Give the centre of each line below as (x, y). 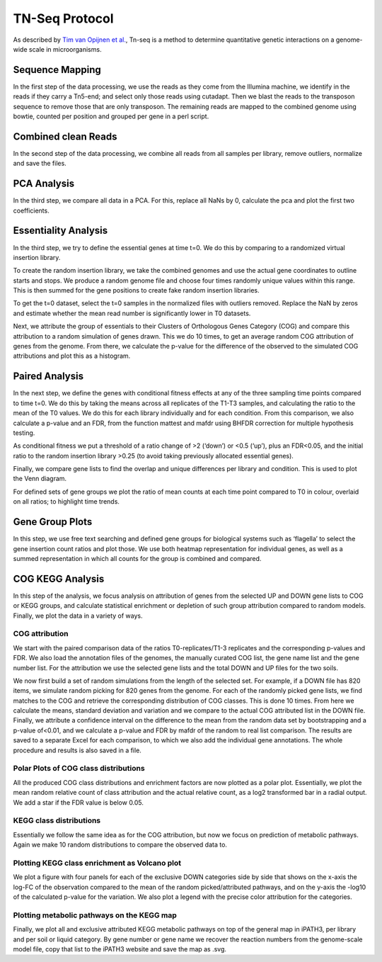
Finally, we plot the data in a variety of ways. (78, 616)
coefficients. (31, 210)
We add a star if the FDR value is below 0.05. (79, 802)
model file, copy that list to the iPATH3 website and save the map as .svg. (120, 949)
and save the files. (40, 164)
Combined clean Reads (65, 136)
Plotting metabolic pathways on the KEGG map (95, 915)
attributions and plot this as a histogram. (72, 356)
